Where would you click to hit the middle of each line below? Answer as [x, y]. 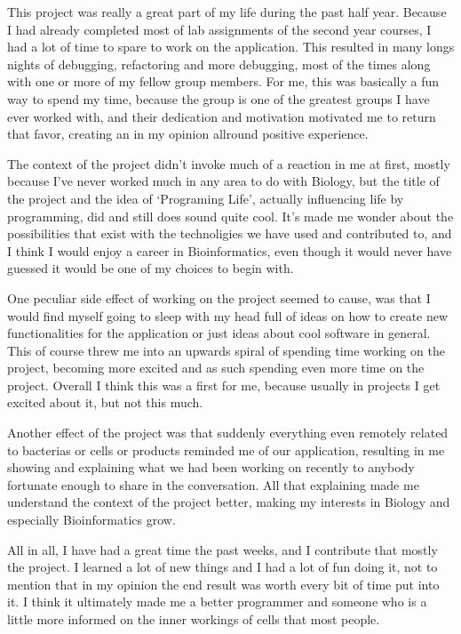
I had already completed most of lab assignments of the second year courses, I [219, 29]
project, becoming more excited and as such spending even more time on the [216, 368]
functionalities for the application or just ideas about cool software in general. [219, 333]
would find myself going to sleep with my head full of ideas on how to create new [228, 315]
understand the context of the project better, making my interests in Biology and [229, 502]
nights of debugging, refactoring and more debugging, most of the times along [219, 64]
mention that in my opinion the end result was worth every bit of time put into [223, 584]
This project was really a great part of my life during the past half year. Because [227, 12]
